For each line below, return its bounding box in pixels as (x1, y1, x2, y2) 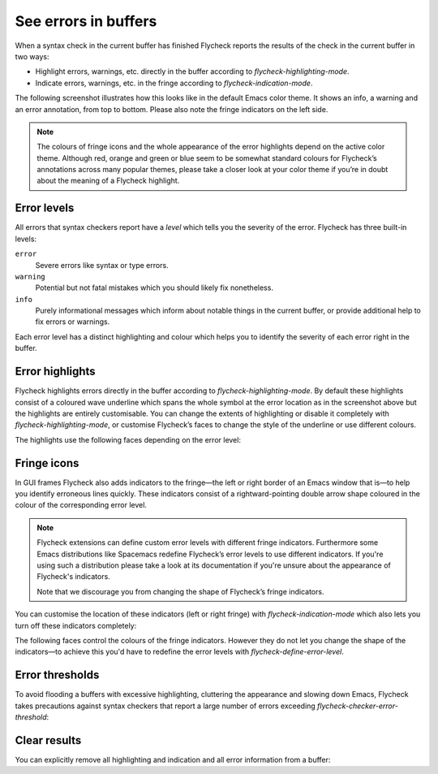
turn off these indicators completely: (15, 620, 137, 630)
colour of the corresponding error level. (15, 500, 148, 510)
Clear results (15, 733, 82, 747)
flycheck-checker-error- (316, 701, 399, 711)
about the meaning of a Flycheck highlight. (36, 175, 180, 186)
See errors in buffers (15, 12, 157, 30)
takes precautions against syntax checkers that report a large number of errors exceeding (15, 701, 316, 711)
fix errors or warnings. (35, 317, 110, 326)
